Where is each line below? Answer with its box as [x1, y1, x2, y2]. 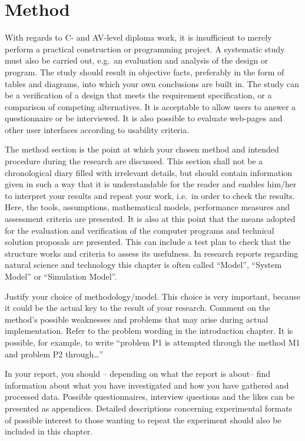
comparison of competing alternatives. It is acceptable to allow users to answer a [5, 100, 296, 112]
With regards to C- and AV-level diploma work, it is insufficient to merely [5, 31, 272, 44]
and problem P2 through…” [5, 347, 104, 360]
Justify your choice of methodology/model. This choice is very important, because [5, 290, 301, 302]
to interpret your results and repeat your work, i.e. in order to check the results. [5, 189, 295, 201]
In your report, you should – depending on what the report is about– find [5, 367, 271, 380]
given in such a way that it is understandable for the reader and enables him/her [5, 178, 297, 190]
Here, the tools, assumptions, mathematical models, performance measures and [5, 201, 290, 213]
